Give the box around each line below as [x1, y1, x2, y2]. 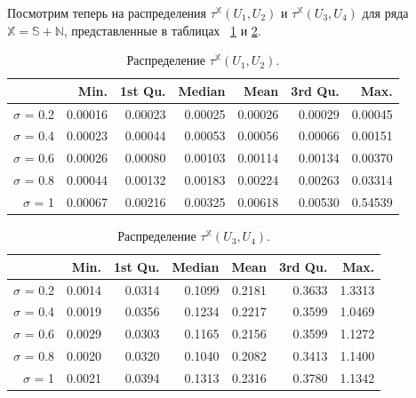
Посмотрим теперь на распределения [7, 4, 207, 21]
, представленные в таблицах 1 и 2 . [63, 20, 261, 39]
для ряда [362, 4, 409, 21]
